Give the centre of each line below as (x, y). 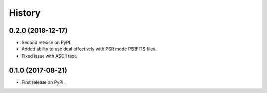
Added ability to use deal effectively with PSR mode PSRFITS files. (89, 49)
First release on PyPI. (43, 82)
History (25, 13)
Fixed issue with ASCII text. (49, 56)
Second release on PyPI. (46, 43)
